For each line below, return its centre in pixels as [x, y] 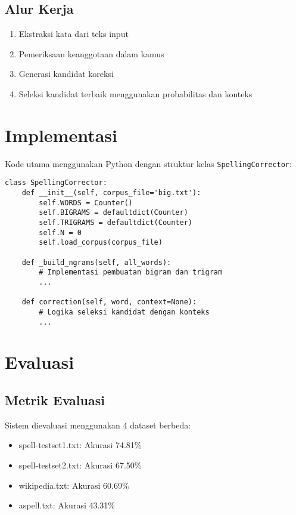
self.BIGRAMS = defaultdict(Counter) [113, 213]
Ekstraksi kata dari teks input [74, 34]
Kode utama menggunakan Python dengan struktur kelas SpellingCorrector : [148, 163]
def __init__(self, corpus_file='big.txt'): [111, 193]
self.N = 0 [60, 232]
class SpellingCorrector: [56, 183]
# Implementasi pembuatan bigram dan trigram [131, 272]
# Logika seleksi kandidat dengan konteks [124, 312]
